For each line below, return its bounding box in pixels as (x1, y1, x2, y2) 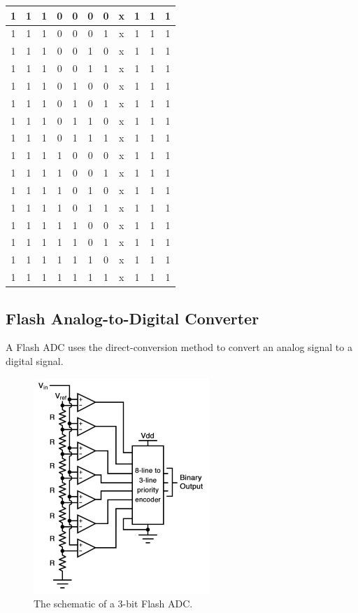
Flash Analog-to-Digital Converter (6, 307, 259, 329)
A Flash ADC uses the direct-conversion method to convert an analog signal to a (6, 340, 352, 354)
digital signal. (6, 354, 64, 369)
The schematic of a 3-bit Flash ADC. (34, 596, 193, 611)
